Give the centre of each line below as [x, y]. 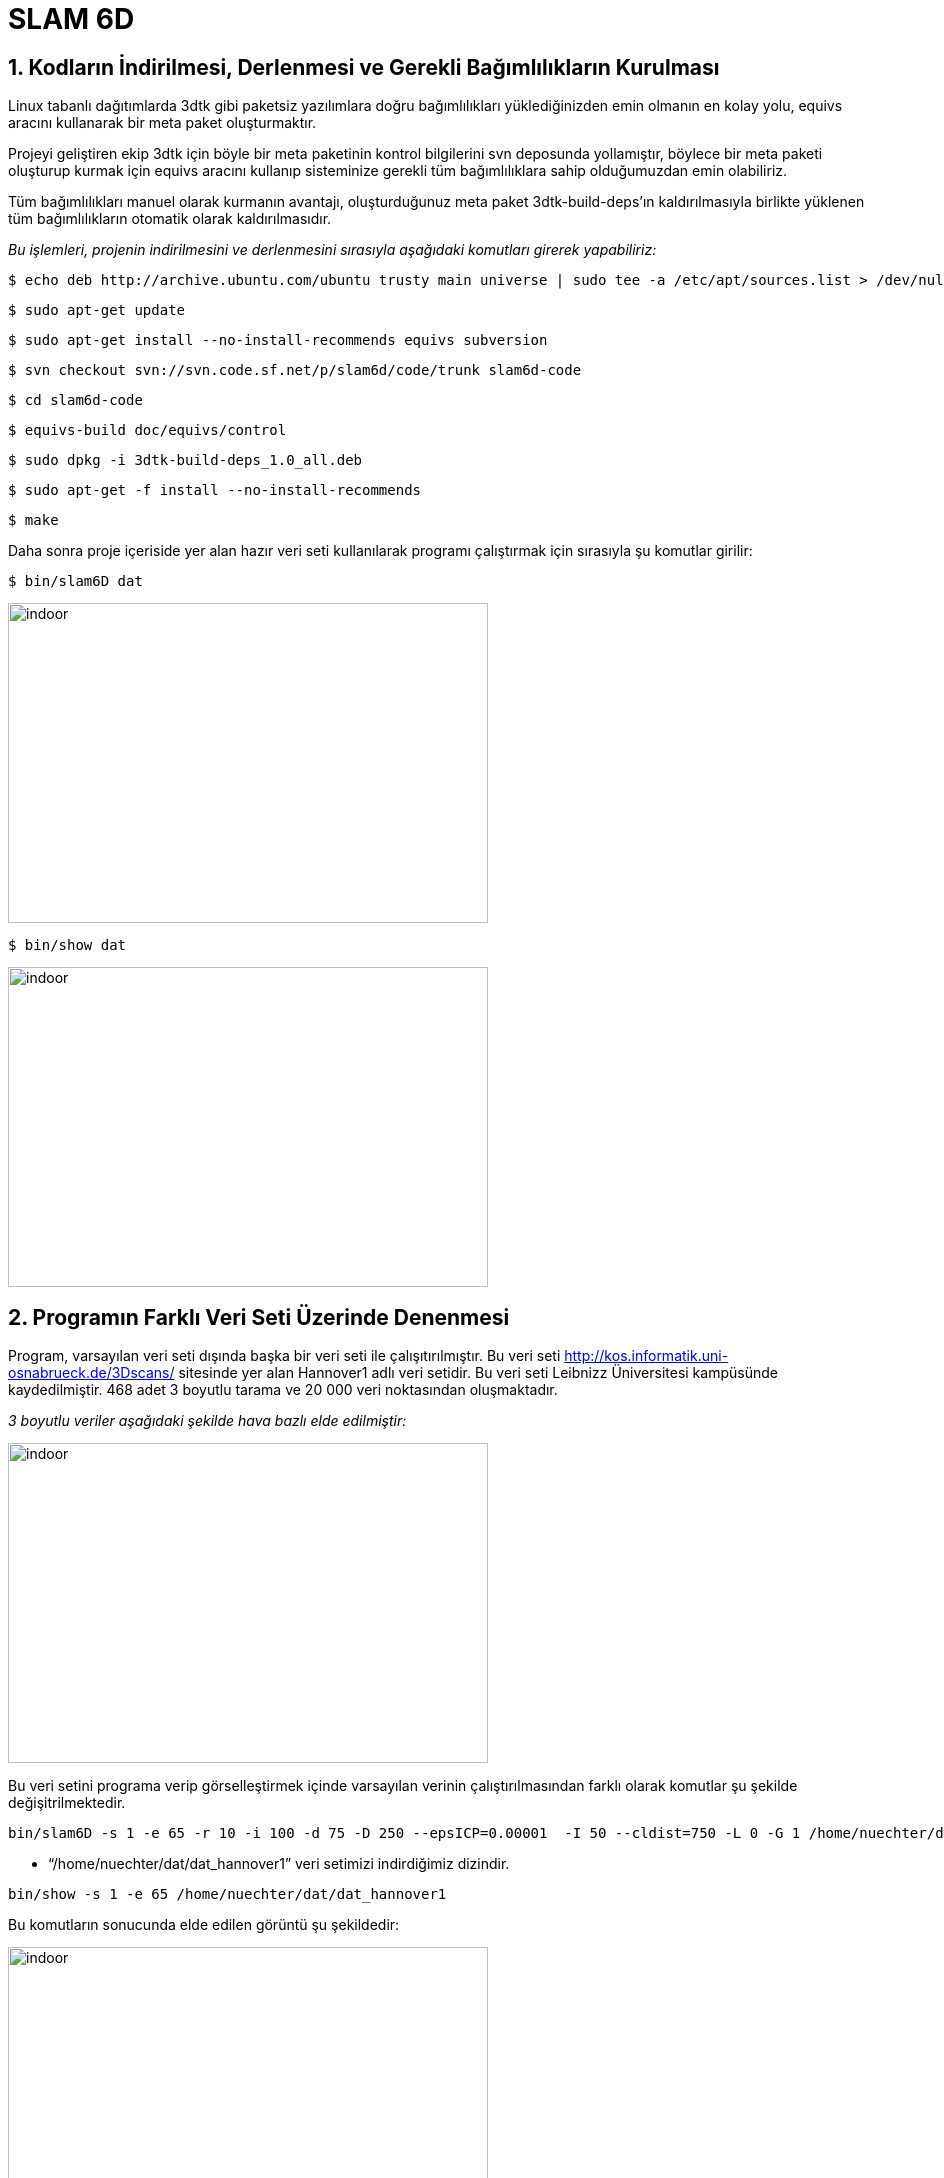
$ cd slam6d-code [75, 400]
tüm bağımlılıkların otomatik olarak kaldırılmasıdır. [170, 219]
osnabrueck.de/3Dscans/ [91, 1373]
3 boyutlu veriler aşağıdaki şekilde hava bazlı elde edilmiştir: [207, 1421]
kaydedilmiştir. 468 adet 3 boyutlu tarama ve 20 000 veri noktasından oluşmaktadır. [283, 1390]
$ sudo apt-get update [97, 310]
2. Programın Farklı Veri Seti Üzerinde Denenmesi [259, 1317]
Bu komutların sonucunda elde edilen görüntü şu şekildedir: [204, 1925]
